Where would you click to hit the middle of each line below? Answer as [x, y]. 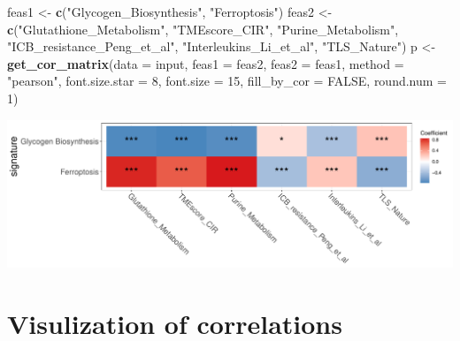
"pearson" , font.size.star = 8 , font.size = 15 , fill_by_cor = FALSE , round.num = [227, 81]
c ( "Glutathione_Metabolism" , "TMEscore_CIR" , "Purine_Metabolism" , [203, 29]
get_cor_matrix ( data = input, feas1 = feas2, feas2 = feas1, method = [206, 63]
